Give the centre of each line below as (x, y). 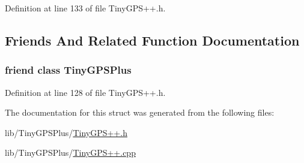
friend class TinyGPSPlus (68, 70)
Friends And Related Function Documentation (152, 40)
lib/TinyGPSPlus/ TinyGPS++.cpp (70, 153)
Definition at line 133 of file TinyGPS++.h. (85, 8)
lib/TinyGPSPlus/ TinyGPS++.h (66, 132)
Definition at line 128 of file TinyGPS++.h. (85, 92)
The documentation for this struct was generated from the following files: (140, 112)
